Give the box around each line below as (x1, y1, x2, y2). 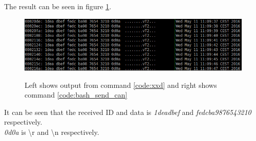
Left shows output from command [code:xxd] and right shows (25, 79, 217, 90)
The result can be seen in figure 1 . (4, 1, 112, 11)
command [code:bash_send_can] (25, 89, 127, 100)
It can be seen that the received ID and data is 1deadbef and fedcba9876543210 (4, 106, 251, 117)
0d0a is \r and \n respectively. (4, 127, 99, 137)
